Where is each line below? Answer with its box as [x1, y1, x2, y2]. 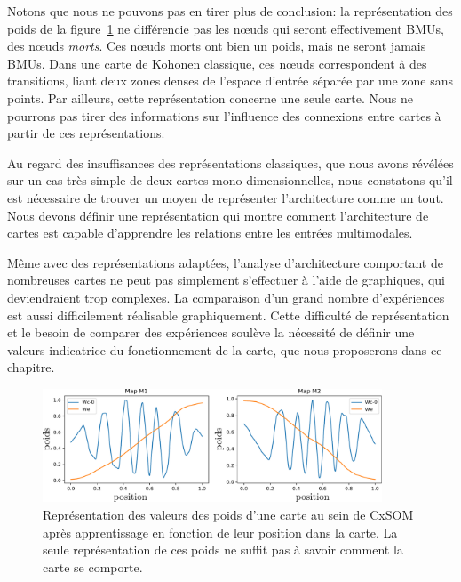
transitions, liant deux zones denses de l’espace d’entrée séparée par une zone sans [7, 71, 454, 90]
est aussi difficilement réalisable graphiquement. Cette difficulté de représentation [7, 305, 449, 324]
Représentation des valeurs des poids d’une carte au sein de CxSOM [43, 505, 414, 523]
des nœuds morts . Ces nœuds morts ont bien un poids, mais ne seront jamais [7, 36, 426, 55]
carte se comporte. [43, 557, 143, 576]
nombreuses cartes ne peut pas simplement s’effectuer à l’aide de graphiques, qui [7, 271, 445, 289]
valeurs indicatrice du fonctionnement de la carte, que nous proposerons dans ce [7, 340, 442, 359]
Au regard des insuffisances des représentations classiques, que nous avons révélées [7, 153, 454, 172]
